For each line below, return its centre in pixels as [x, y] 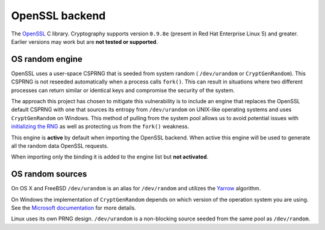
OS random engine [47, 59]
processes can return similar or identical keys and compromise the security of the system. [123, 90]
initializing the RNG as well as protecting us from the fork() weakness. [100, 127]
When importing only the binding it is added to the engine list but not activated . [110, 157]
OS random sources [49, 174]
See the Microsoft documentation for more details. [74, 208]
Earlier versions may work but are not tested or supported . [85, 41]
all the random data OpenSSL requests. [60, 146]
